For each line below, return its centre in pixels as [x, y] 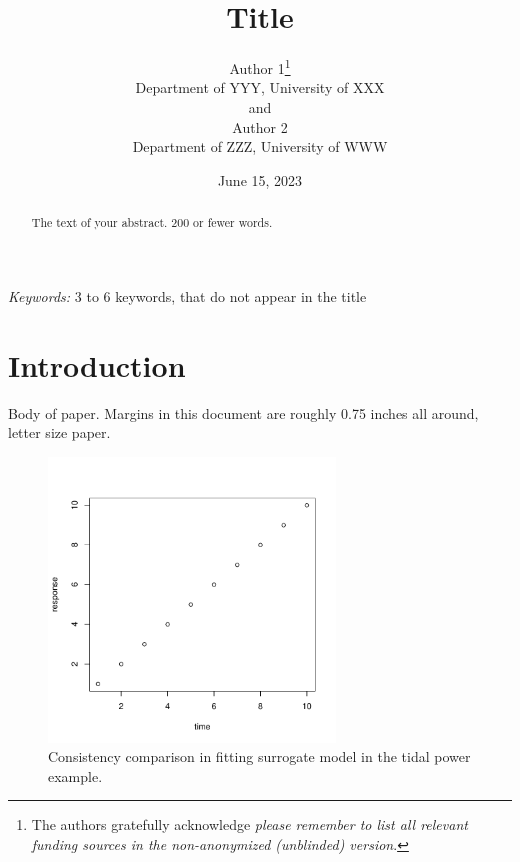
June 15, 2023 [260, 179]
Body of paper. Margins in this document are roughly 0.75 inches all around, [243, 412]
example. [75, 775]
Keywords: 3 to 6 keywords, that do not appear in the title [187, 295]
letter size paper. [59, 432]
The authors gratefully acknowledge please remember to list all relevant [249, 824]
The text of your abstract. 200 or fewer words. [152, 222]
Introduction [97, 364]
